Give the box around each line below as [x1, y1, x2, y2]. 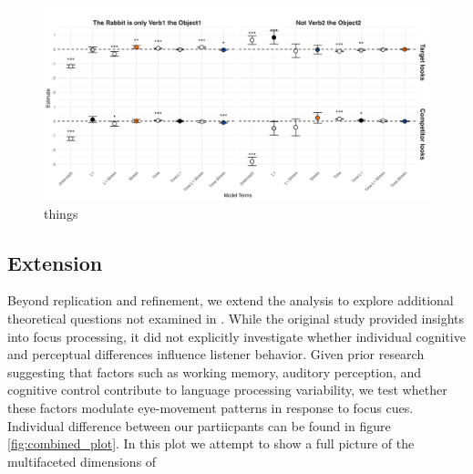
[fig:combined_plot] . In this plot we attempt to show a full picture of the [7, 434, 415, 453]
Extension [7, 248, 103, 276]
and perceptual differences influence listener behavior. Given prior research [7, 345, 425, 364]
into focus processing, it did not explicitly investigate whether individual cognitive [7, 326, 466, 345]
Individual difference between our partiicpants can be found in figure [7, 416, 391, 435]
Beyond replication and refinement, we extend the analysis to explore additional [7, 291, 454, 310]
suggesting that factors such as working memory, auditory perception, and [7, 362, 422, 381]
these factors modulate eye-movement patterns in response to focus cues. [7, 397, 414, 417]
